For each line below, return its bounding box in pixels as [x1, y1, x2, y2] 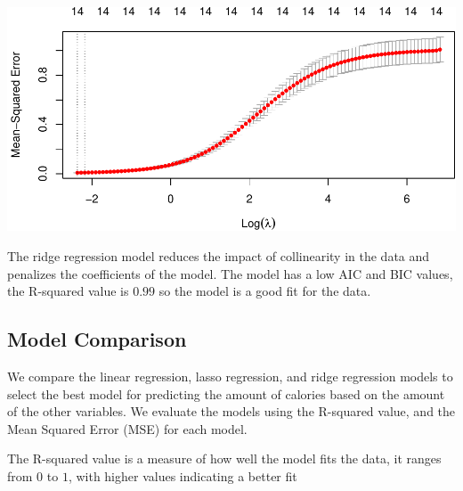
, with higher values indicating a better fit [68, 467, 297, 486]
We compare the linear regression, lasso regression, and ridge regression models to [7, 367, 453, 386]
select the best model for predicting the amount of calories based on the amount [7, 384, 445, 403]
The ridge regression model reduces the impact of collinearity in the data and [7, 247, 430, 266]
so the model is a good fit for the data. [158, 282, 371, 300]
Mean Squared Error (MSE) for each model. [7, 419, 248, 438]
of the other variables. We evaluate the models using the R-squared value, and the [7, 402, 456, 421]
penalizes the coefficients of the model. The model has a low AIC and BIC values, [7, 264, 453, 282]
